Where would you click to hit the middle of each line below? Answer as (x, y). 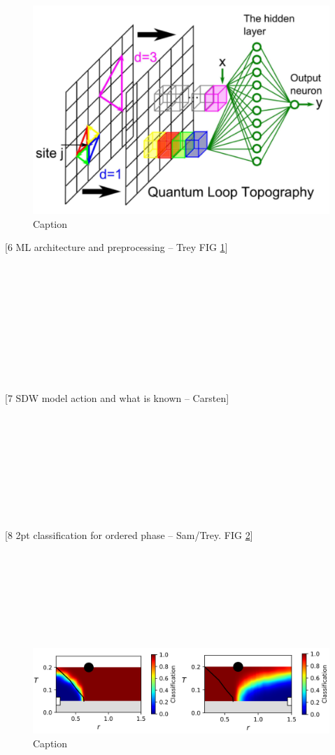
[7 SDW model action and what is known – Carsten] (117, 397)
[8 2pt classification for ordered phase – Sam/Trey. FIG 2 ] (129, 534)
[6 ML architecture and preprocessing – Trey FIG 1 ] (116, 247)
